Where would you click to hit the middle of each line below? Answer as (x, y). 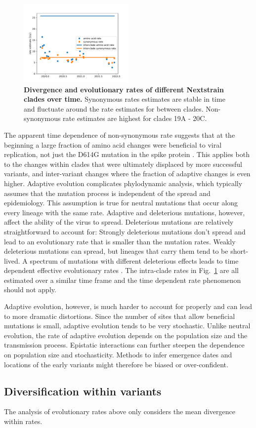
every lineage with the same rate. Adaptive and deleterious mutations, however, (125, 212)
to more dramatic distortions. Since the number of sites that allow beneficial (120, 316)
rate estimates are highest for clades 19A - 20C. (135, 118)
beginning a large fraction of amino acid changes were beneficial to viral (113, 144)
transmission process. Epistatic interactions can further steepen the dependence (124, 345)
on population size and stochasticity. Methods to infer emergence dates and (118, 355)
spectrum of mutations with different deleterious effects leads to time (134, 260)
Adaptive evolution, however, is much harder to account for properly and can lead (128, 306)
